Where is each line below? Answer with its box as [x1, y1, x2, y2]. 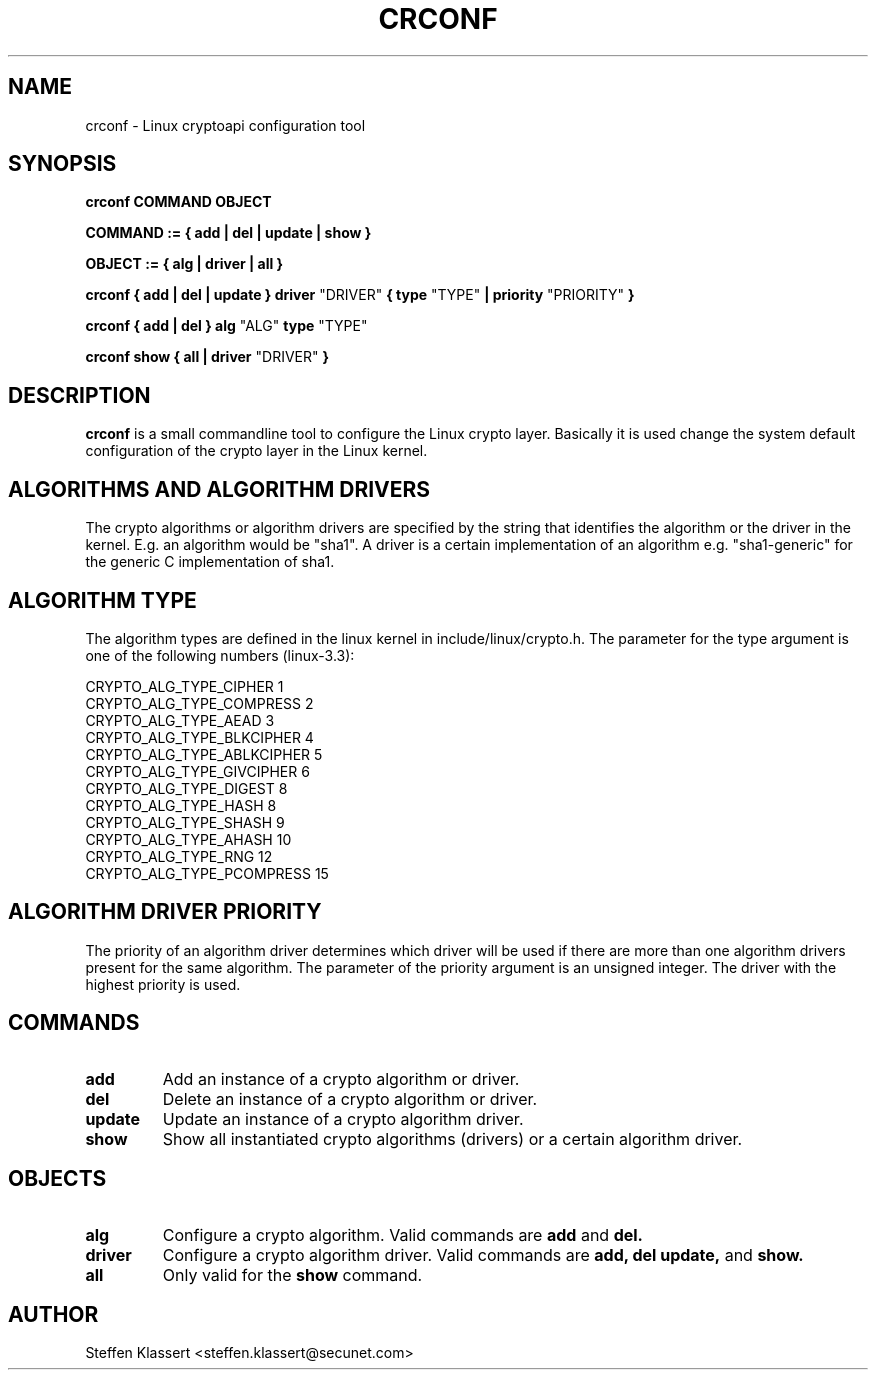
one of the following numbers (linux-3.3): [85, 646, 355, 664]
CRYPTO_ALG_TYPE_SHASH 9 [85, 813, 285, 831]
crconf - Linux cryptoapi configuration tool [85, 116, 366, 134]
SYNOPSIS [8, 151, 117, 177]
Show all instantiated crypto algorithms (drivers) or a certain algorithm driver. [162, 1128, 743, 1149]
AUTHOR [8, 1301, 99, 1327]
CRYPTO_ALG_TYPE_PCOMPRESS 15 [85, 864, 329, 882]
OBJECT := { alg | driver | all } [85, 255, 284, 273]
